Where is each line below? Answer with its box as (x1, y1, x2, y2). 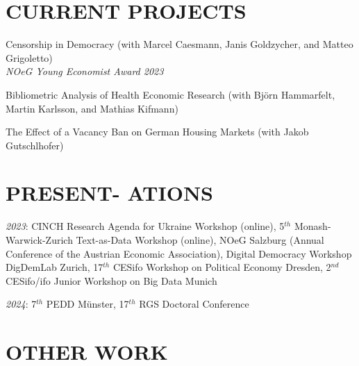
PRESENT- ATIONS (6, 178, 213, 207)
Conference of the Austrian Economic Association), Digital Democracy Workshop (6, 246, 352, 260)
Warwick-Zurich (6, 233, 73, 247)
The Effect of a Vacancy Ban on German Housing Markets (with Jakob (6, 124, 309, 139)
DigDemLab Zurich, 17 (6, 260, 103, 274)
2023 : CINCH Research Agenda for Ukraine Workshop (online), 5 (6, 219, 285, 233)
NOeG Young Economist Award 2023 (6, 64, 164, 78)
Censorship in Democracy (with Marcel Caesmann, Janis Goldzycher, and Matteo (6, 37, 353, 51)
